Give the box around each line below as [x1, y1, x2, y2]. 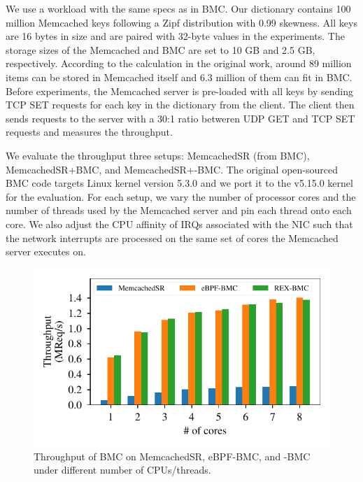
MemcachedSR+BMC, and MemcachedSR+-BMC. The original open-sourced [6, 162, 338, 176]
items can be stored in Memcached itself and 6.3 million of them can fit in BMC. [6, 69, 353, 84]
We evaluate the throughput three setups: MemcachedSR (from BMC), [6, 148, 310, 162]
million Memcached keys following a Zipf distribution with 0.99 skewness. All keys [6, 15, 357, 29]
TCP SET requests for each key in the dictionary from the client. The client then [6, 97, 355, 112]
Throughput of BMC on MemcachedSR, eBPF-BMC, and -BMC [34, 448, 311, 463]
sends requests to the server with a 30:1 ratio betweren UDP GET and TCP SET [6, 111, 355, 125]
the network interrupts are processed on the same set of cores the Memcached [6, 230, 339, 245]
